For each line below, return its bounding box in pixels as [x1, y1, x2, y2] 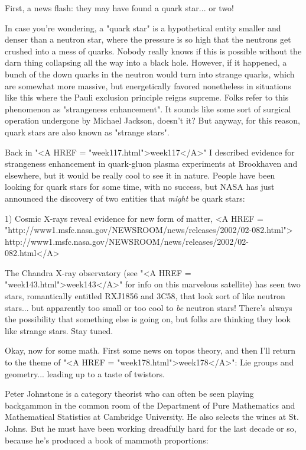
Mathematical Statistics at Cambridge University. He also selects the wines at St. [5, 410, 299, 423]
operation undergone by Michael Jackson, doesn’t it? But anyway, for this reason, [5, 114, 300, 127]
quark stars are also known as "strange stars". [5, 125, 170, 138]
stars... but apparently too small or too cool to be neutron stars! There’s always [5, 301, 292, 313]
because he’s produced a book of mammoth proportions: [5, 433, 209, 446]
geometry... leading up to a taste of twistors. [5, 367, 165, 380]
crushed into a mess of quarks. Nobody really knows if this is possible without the [5, 44, 302, 57]
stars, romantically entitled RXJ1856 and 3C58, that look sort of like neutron [5, 290, 285, 302]
